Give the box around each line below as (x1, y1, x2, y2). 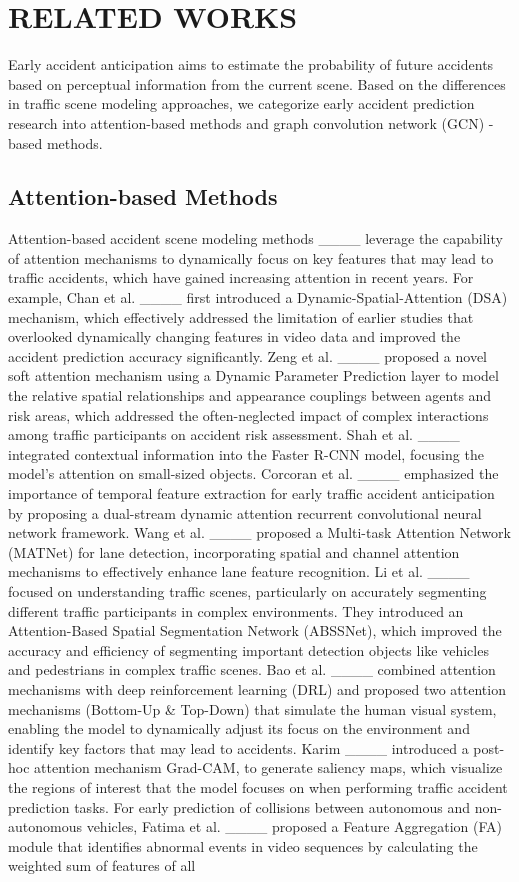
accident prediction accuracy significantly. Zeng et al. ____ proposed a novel (8, 345, 487, 366)
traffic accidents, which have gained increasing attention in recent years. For (8, 267, 474, 288)
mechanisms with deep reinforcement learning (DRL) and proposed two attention (8, 678, 506, 699)
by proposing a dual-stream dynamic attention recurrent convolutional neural (8, 502, 482, 523)
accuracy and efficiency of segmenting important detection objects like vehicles (8, 639, 489, 660)
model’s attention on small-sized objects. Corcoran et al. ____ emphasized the (8, 463, 499, 484)
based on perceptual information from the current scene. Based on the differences (8, 73, 506, 94)
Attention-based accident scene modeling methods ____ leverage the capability (8, 228, 503, 249)
